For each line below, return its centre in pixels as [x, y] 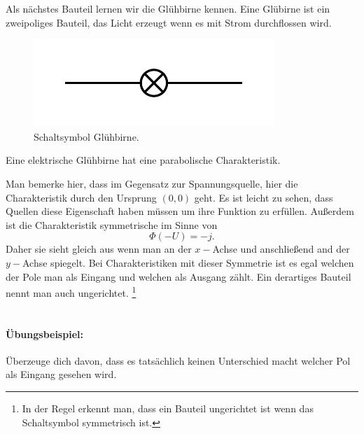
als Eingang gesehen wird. [61, 374]
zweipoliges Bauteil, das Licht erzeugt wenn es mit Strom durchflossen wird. [169, 22]
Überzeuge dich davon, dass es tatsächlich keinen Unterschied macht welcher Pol [178, 360]
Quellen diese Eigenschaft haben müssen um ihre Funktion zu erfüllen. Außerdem [180, 211]
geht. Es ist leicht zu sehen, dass [264, 197]
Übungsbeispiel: [44, 334]
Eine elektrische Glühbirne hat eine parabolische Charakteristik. [143, 160]
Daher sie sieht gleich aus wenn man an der [99, 249]
